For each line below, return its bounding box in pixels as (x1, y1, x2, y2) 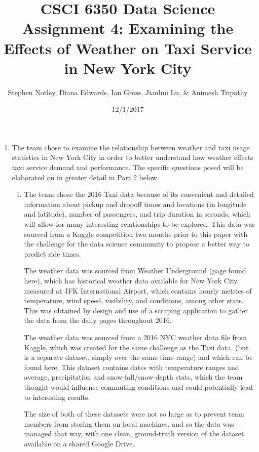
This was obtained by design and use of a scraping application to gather (24, 305, 248, 315)
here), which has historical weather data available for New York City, (24, 275, 239, 285)
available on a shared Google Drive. (24, 438, 135, 448)
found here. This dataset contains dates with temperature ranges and (24, 361, 239, 372)
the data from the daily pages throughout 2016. (24, 315, 172, 325)
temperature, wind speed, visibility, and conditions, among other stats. (24, 295, 244, 306)
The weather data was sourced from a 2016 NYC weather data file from (24, 332, 247, 342)
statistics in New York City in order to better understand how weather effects (12, 152, 253, 162)
